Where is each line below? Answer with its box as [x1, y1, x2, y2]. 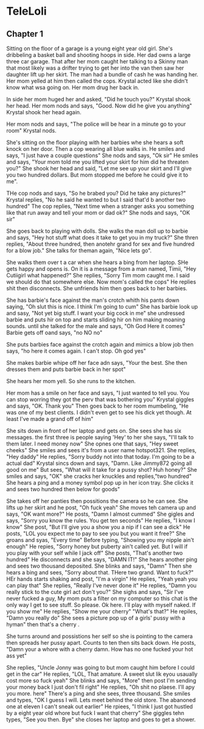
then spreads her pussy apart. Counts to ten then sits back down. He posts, [6, 639, 196, 646]
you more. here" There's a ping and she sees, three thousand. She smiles [6, 690, 191, 697]
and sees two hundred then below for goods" [6, 486, 121, 493]
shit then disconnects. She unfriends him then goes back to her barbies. [6, 285, 188, 291]
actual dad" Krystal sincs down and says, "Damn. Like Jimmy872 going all [6, 460, 192, 467]
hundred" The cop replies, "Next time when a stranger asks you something [6, 203, 194, 210]
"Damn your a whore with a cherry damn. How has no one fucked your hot [6, 646, 194, 653]
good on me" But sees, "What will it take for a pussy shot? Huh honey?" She [6, 466, 197, 473]
